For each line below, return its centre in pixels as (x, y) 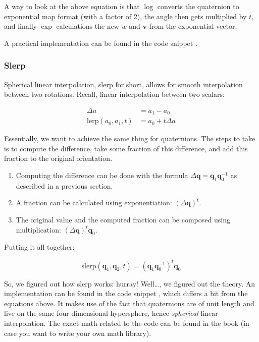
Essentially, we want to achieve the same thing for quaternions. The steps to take (130, 138)
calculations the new (88, 26)
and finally (20, 26)
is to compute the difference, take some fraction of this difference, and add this (126, 148)
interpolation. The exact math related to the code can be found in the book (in (127, 323)
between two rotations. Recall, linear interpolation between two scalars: (114, 94)
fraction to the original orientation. (58, 158)
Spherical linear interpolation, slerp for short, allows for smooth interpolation (123, 84)
